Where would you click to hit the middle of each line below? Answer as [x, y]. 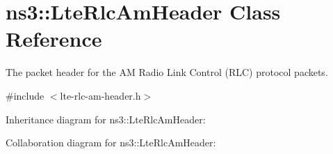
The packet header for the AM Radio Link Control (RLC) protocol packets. [167, 72]
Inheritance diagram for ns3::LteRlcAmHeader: [106, 119]
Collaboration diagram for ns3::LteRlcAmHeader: [111, 143]
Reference [54, 39]
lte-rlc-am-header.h [100, 95]
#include [25, 95]
